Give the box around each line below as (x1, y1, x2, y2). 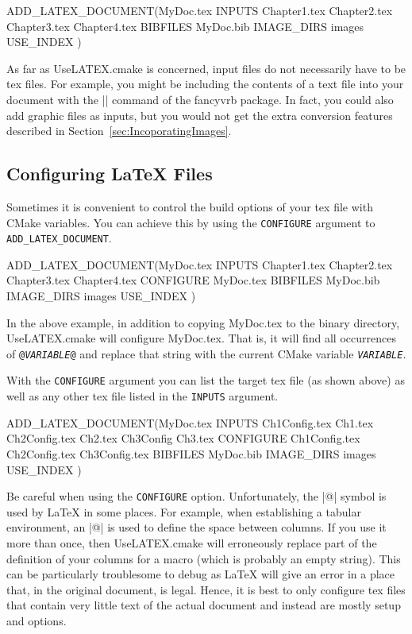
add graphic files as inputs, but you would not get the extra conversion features (6, 106, 393, 123)
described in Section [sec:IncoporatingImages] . (6, 122, 232, 139)
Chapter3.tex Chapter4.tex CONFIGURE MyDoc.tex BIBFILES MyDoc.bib (6, 272, 380, 288)
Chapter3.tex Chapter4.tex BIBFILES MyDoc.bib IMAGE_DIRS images (6, 17, 364, 34)
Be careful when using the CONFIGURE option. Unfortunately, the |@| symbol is (6, 488, 387, 504)
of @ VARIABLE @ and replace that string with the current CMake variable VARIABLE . (6, 345, 406, 361)
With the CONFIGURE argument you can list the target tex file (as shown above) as (6, 372, 405, 389)
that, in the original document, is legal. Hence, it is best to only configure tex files (6, 581, 406, 597)
